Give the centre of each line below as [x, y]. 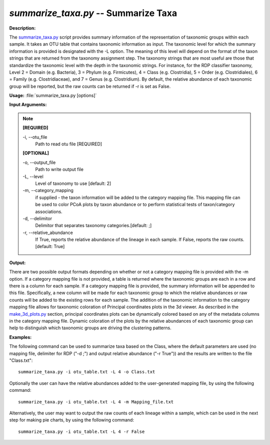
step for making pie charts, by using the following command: [72, 420]
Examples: [20, 337]
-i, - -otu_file [35, 137]
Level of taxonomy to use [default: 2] [73, 183]
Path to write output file [59, 169]
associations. [49, 211]
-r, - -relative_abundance [48, 233]
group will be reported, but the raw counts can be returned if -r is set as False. [90, 86]
